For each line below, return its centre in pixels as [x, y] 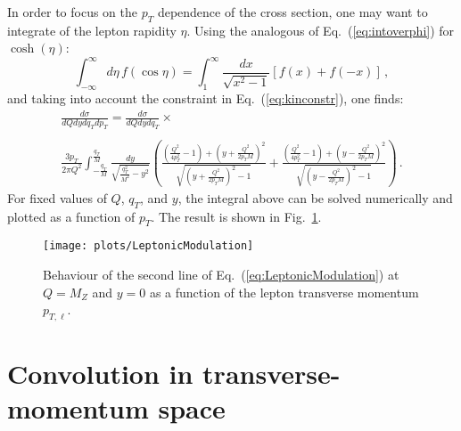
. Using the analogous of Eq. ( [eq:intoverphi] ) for [321, 30]
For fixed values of [57, 197]
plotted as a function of [71, 216]
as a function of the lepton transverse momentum [284, 292]
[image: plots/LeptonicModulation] [148, 246]
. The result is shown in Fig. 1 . [236, 216]
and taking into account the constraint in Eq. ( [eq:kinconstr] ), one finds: [206, 98]
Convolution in [100, 374]
